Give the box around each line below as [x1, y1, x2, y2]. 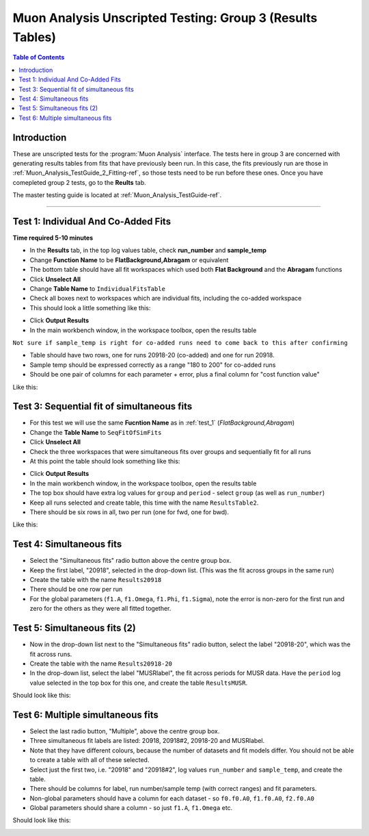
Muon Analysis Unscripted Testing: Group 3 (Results [12, 10, 318, 25]
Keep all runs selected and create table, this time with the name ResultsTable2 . [29, 498, 259, 507]
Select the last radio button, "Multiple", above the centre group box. [29, 726, 220, 735]
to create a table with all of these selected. [29, 756, 150, 764]
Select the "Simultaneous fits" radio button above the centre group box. [29, 557, 232, 565]
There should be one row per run [29, 585, 123, 594]
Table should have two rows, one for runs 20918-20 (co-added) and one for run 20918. [29, 351, 275, 359]
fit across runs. [29, 650, 72, 658]
